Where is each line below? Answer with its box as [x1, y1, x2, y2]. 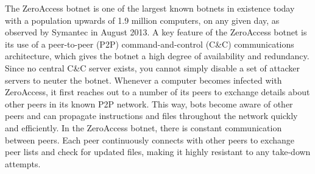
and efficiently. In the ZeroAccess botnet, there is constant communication [5, 121, 282, 134]
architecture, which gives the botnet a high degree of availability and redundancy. [5, 49, 310, 62]
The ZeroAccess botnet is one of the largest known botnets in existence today [5, 2, 295, 14]
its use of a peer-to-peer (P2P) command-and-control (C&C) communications [5, 37, 294, 50]
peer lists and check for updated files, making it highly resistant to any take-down [5, 145, 311, 158]
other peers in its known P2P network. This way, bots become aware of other [5, 97, 293, 110]
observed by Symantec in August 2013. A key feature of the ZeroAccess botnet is [5, 26, 307, 38]
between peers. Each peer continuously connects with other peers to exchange [5, 133, 295, 146]
